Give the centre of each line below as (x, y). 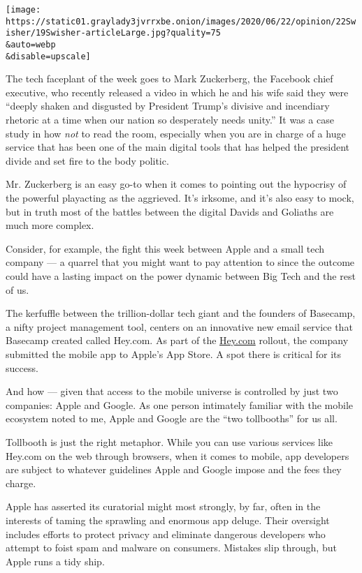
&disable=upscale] (48, 56)
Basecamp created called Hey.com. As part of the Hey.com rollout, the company (177, 340)
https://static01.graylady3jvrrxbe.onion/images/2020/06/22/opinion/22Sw (181, 21)
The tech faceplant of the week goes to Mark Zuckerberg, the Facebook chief (169, 79)
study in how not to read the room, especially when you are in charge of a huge (176, 133)
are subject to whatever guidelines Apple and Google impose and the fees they (174, 469)
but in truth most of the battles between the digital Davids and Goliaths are (170, 211)
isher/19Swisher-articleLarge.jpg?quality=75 (113, 33)
